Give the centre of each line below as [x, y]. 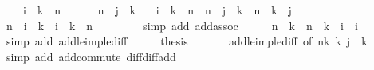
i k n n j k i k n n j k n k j [157, 10]
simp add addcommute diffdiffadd [91, 56]
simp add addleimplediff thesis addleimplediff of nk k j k [187, 41]
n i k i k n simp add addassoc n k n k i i [182, 25]
